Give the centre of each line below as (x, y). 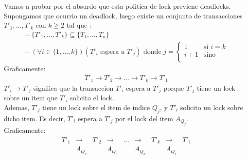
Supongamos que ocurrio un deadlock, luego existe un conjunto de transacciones (123, 15)
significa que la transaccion (73, 87)
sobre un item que (31, 98)
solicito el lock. (92, 98)
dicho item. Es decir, (35, 118)
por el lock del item (144, 118)
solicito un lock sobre (212, 107)
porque (174, 87)
